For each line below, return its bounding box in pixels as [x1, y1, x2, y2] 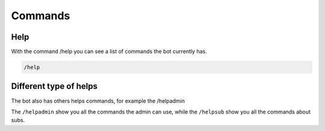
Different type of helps [11, 81, 98, 91]
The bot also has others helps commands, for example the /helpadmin [11, 97, 185, 105]
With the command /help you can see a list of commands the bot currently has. [11, 48, 207, 55]
